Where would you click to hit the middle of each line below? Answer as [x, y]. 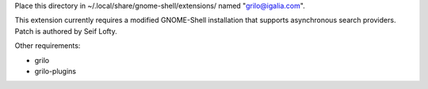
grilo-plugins [55, 71]
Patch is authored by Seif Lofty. [66, 31]
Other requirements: [48, 46]
